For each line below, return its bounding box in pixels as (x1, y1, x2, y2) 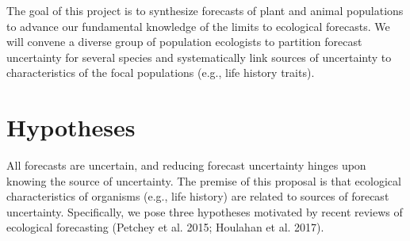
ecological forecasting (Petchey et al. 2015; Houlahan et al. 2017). (6, 219, 324, 235)
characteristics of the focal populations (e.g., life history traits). (6, 64, 315, 81)
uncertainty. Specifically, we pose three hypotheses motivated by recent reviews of (6, 203, 403, 220)
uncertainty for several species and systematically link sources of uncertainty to (6, 48, 392, 65)
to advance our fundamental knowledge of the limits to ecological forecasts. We (6, 17, 390, 34)
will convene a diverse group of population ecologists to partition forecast (6, 33, 362, 50)
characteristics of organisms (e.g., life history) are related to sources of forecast (6, 188, 389, 205)
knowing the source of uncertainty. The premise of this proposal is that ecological (6, 172, 401, 189)
